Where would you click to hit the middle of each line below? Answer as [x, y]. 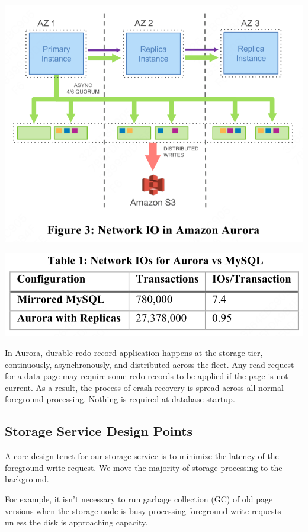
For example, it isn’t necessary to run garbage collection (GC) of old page [139, 499]
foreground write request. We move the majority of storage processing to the [144, 467]
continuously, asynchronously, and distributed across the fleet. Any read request [150, 364]
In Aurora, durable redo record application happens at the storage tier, [134, 353]
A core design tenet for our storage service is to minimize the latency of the [142, 456]
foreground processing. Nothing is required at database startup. [120, 399]
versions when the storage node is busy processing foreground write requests [143, 510]
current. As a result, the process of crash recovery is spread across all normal [144, 387]
